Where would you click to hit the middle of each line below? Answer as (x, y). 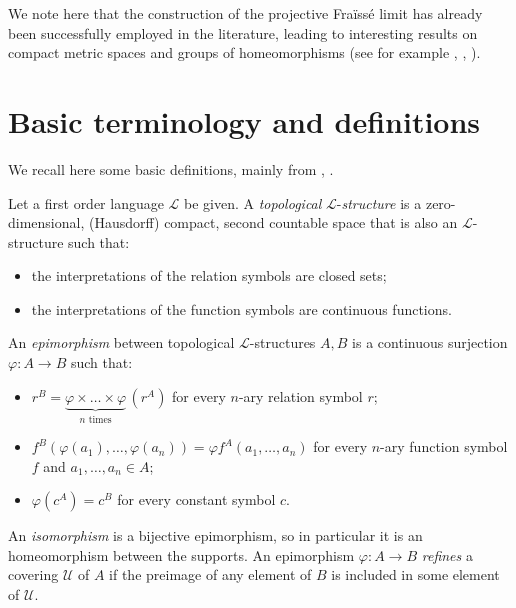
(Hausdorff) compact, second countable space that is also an (273, 222)
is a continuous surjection (430, 342)
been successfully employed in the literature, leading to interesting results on (243, 32)
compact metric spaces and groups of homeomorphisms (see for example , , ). (244, 52)
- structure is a (379, 202)
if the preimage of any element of (210, 574)
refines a (447, 554)
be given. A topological (253, 202)
